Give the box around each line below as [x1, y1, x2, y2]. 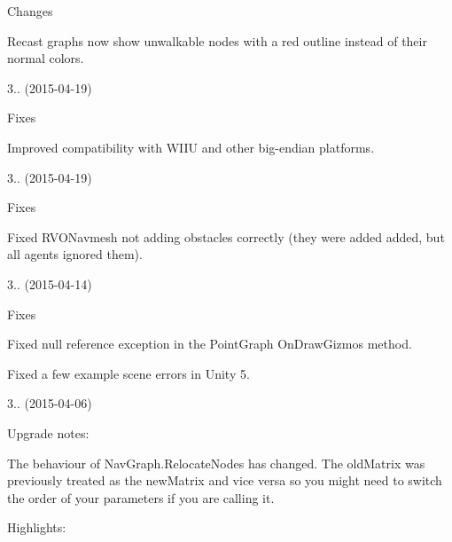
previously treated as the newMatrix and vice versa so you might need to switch [7, 471, 442, 490]
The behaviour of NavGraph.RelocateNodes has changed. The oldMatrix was [7, 453, 425, 472]
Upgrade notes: [7, 423, 90, 442]
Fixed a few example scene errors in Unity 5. [7, 364, 250, 382]
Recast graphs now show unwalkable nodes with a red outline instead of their [7, 31, 427, 50]
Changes [7, 2, 53, 20]
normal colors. [7, 49, 84, 67]
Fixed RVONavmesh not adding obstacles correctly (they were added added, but [7, 227, 445, 246]
